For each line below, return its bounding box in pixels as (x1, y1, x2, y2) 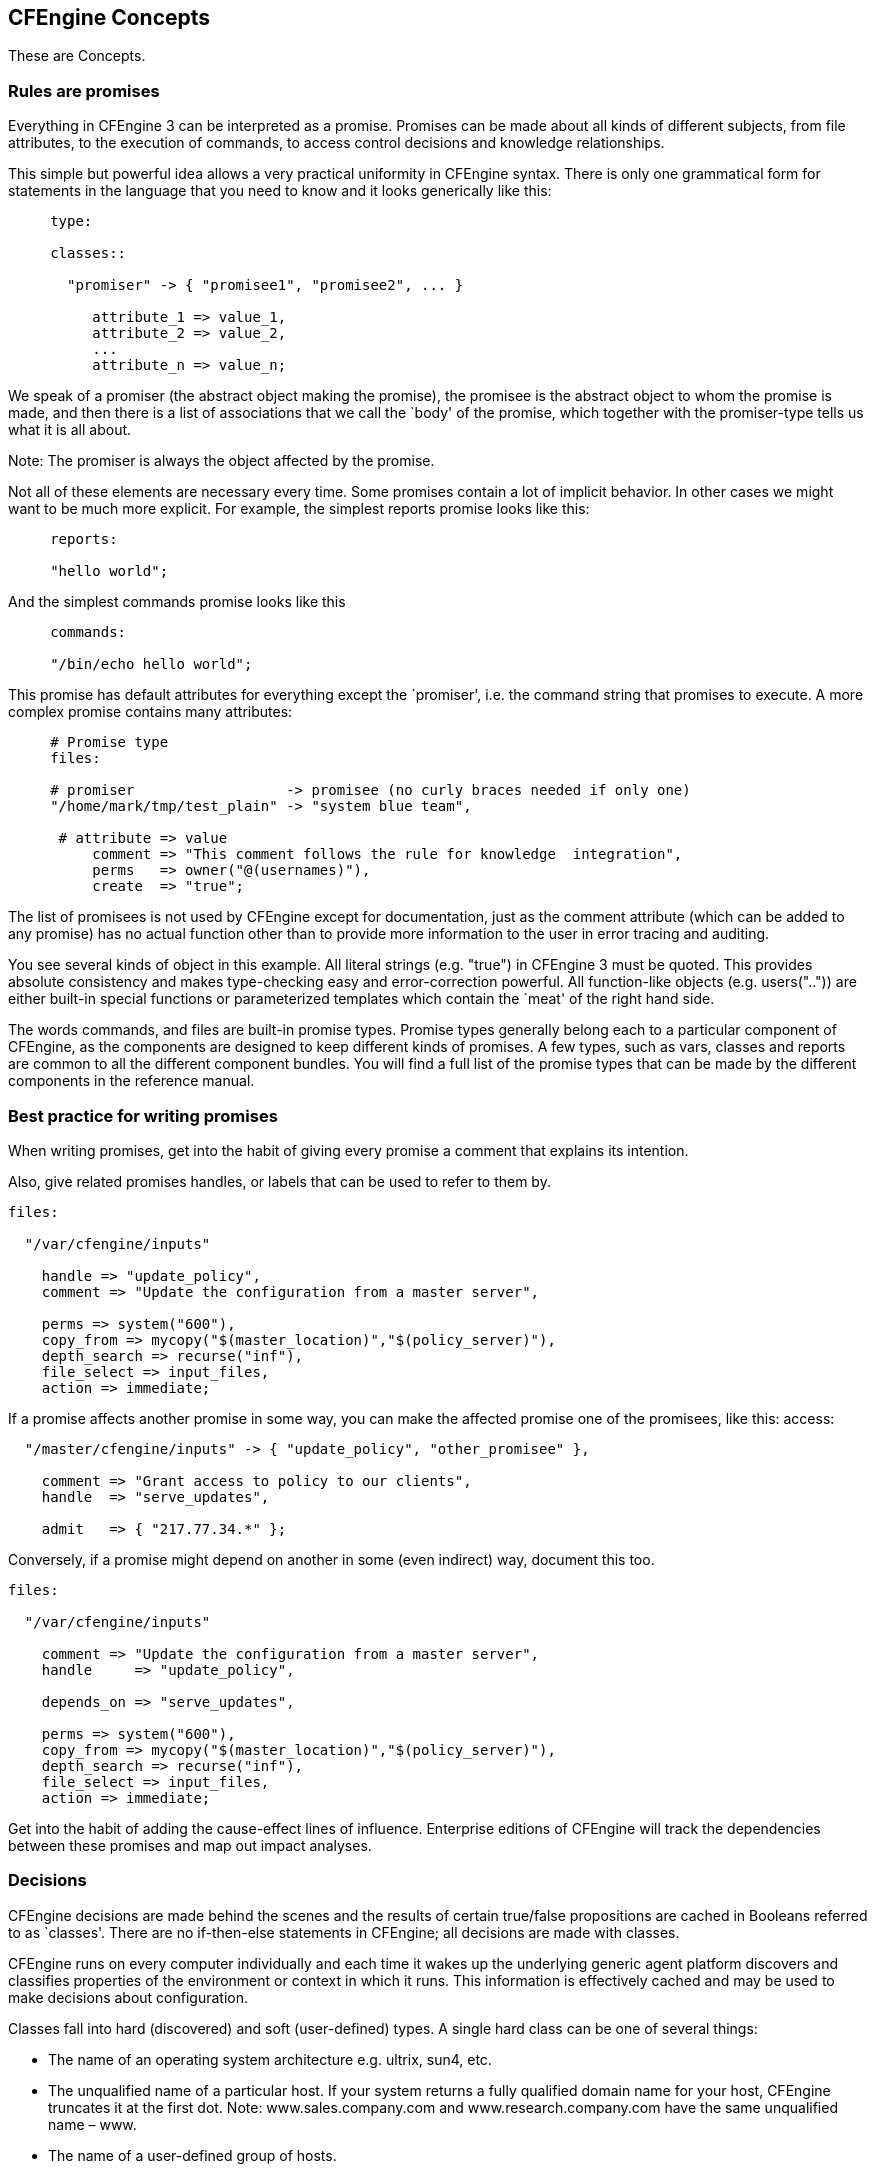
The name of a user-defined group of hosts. (48, 2146, 337, 2164)
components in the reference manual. (8, 1072, 255, 1090)
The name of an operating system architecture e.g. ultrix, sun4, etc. (48, 2050, 492, 2068)
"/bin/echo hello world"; (50, 656, 253, 673)
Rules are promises (8, 80, 160, 101)
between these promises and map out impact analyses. (8, 1836, 372, 1854)
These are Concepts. (8, 47, 146, 65)
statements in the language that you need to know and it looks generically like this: (8, 182, 552, 200)
